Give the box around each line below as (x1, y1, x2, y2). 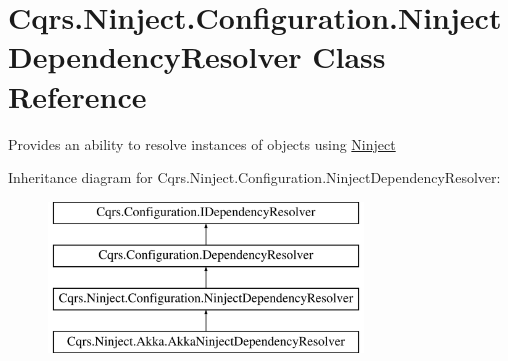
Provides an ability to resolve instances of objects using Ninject (8, 133, 396, 154)
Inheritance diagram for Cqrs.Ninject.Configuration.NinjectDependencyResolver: (8, 167, 501, 188)
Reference (8, 75, 147, 116)
